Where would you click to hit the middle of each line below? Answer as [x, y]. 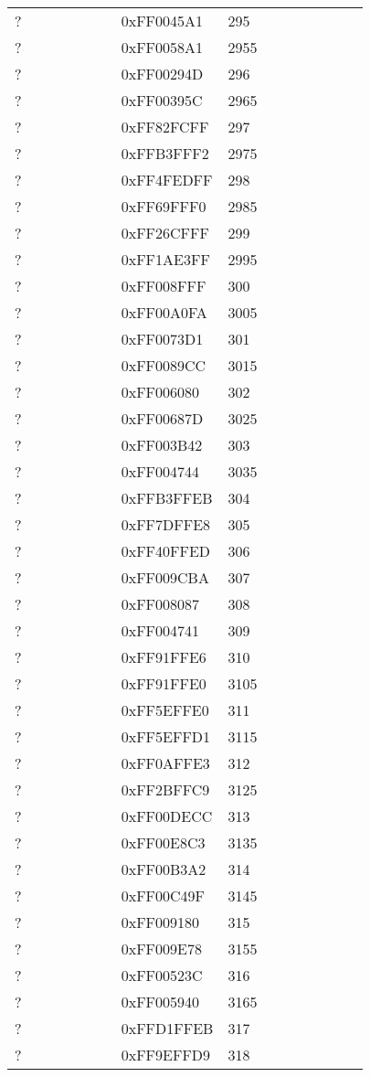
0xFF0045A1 [162, 21]
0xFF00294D [162, 74]
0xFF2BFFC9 [165, 789]
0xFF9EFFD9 [166, 1055]
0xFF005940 [160, 1002]
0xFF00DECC [167, 816]
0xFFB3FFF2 [165, 153]
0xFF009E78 [161, 949]
